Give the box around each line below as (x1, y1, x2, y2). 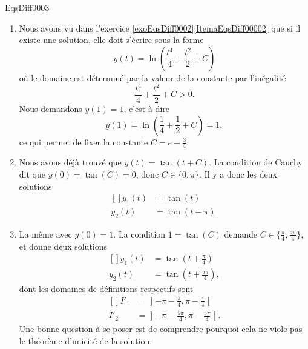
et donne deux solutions (19, 239, 108, 252)
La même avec (19, 227, 72, 240)
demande (224, 227, 258, 240)
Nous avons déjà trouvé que (19, 156, 122, 168)
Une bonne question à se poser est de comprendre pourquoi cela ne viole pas (19, 322, 303, 334)
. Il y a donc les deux (199, 167, 277, 180)
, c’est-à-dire (123, 102, 169, 115)
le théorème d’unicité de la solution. (19, 334, 152, 347)
